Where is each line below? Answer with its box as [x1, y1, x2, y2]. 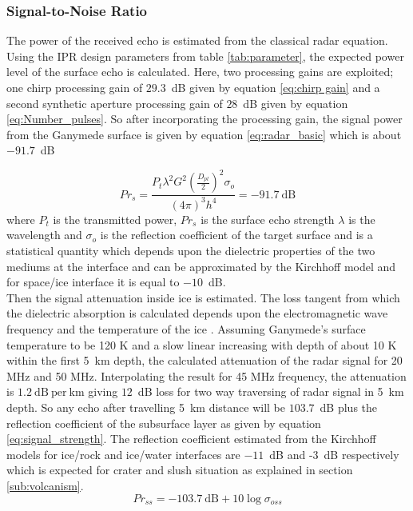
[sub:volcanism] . [6, 477, 84, 493]
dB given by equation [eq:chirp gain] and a [171, 79, 380, 95]
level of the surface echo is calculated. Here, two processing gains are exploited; [6, 63, 394, 80]
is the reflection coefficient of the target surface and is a [100, 226, 373, 243]
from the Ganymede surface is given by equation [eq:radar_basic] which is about [6, 126, 402, 142]
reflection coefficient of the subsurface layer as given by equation [6, 414, 321, 431]
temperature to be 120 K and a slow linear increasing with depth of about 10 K [6, 336, 397, 353]
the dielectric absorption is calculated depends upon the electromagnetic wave [6, 305, 388, 321]
